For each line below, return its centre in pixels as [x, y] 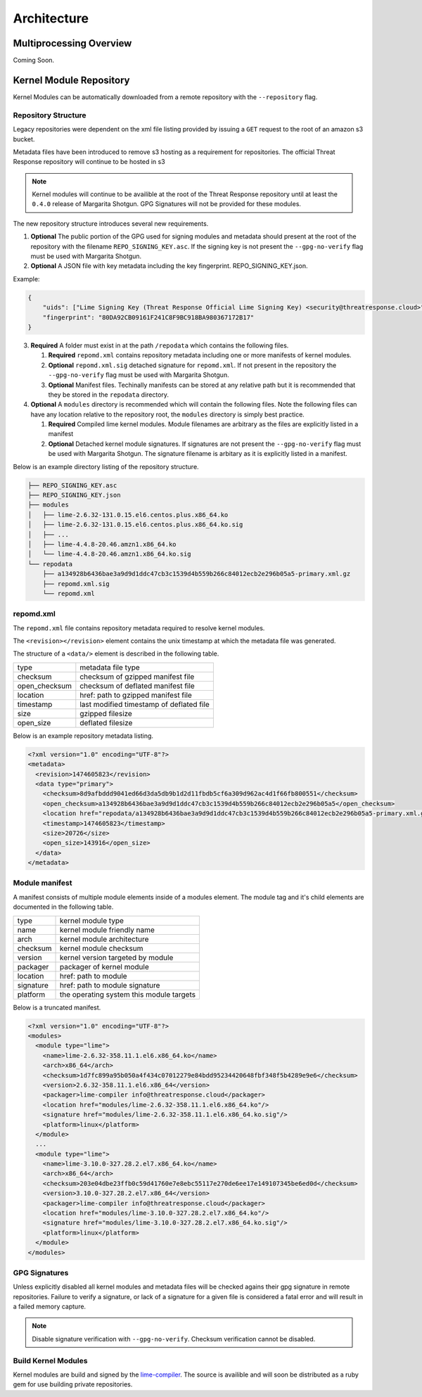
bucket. [24, 139]
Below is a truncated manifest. [57, 1007]
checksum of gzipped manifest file [137, 677]
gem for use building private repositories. [73, 1384]
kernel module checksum [101, 948]
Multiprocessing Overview [72, 43]
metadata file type [110, 667]
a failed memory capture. [50, 1307]
